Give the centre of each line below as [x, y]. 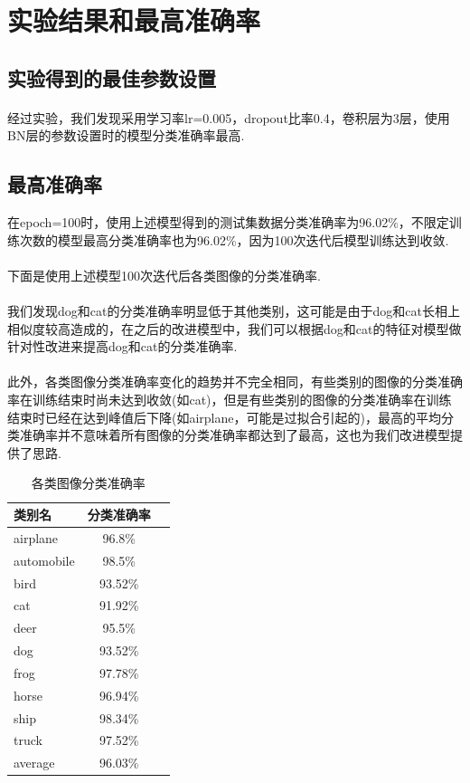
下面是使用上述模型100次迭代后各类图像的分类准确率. [164, 275]
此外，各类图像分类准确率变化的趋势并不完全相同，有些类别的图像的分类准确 [235, 382]
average [34, 763]
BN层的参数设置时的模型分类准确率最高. [126, 135]
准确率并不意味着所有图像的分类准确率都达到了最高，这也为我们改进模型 [235, 435]
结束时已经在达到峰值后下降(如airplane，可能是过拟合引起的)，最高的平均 [224, 417]
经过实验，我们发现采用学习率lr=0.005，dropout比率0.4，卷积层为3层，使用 [229, 117]
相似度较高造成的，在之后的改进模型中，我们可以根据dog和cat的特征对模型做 [235, 328]
